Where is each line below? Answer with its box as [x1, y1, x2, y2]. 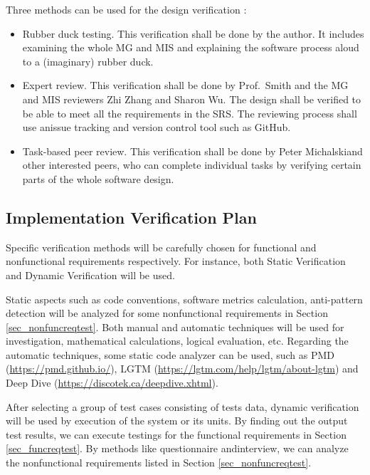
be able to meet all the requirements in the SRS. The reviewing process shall [22, 105, 357, 120]
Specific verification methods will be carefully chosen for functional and [6, 239, 317, 254]
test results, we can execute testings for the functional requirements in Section [6, 427, 347, 442]
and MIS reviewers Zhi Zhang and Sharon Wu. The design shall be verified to [22, 91, 361, 106]
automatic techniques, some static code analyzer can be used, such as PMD [6, 347, 335, 362]
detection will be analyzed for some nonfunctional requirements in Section [6, 306, 328, 320]
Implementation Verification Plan [6, 206, 257, 228]
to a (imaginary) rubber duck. [22, 53, 154, 68]
